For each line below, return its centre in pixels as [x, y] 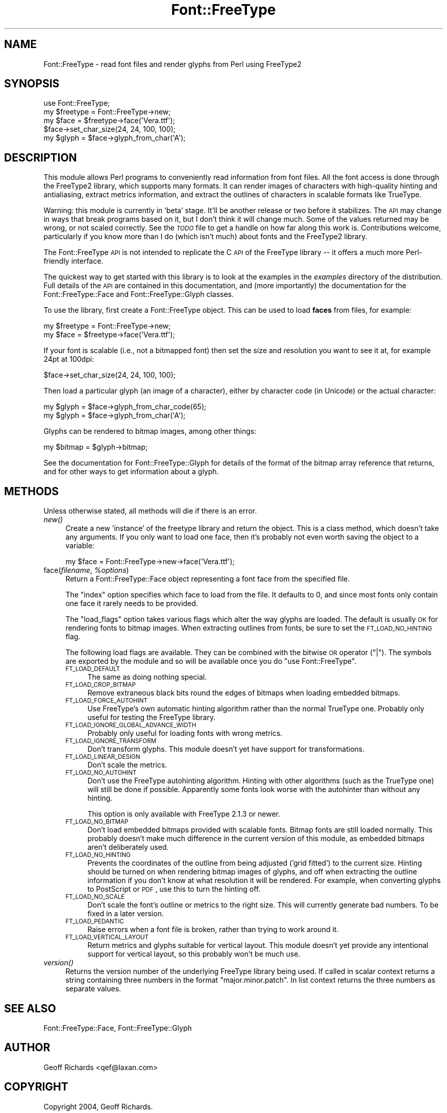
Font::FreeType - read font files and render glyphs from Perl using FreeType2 [172, 64]
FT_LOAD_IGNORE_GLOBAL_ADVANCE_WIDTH [131, 725]
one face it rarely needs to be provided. [132, 604]
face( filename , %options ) [86, 570]
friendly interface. [73, 261]
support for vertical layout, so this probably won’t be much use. [194, 954]
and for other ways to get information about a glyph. [131, 472]
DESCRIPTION [41, 157]
